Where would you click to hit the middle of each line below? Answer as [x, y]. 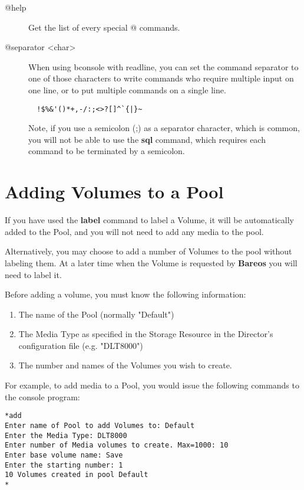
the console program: [42, 396]
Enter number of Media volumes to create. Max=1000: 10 [117, 445]
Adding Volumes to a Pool [114, 192]
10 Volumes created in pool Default [77, 475]
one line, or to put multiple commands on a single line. [127, 89]
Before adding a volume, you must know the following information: [125, 294]
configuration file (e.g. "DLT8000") [81, 345]
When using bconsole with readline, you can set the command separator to [163, 66]
